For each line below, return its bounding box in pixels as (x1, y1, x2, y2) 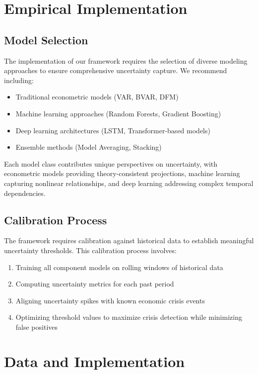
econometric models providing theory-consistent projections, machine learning (4, 168, 240, 179)
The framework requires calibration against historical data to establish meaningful (4, 235, 254, 246)
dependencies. (4, 187, 46, 198)
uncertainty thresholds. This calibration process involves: (4, 245, 177, 255)
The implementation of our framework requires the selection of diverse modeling (4, 55, 248, 66)
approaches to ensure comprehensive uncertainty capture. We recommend (4, 65, 227, 76)
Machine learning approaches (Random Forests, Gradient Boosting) (15, 108, 221, 118)
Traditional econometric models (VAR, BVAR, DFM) (15, 92, 179, 102)
